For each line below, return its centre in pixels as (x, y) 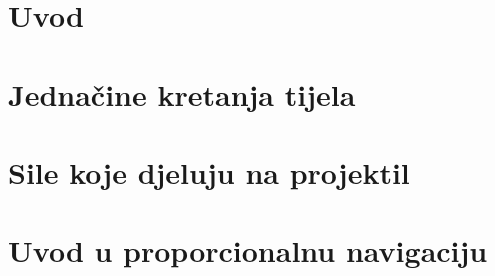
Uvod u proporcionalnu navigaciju (248, 250)
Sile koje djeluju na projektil (209, 171)
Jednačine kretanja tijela (182, 93)
